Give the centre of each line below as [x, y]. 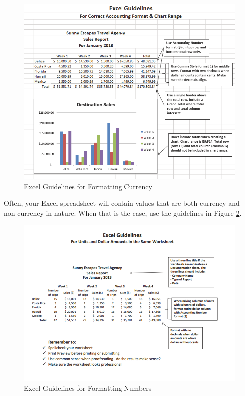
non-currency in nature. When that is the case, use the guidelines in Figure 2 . [123, 212]
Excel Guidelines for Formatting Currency [88, 186]
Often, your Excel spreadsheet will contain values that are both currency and [122, 203]
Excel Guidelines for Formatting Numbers [88, 387]
